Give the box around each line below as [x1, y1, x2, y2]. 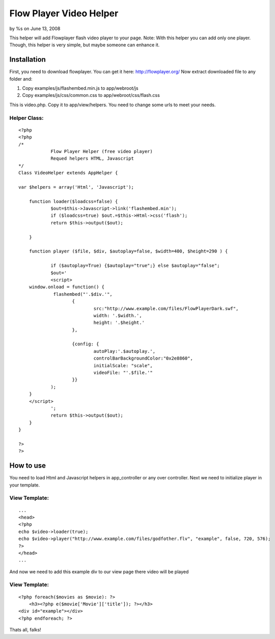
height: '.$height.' [93, 320, 145, 326]
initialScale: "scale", [93, 363, 153, 368]
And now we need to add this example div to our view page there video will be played [9, 569, 189, 575]
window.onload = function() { [29, 284, 104, 290]
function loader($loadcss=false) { [29, 198, 118, 204]
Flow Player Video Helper [9, 8, 119, 19]
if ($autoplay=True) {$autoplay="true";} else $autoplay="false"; [50, 263, 220, 269]
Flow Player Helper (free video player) [50, 148, 153, 154]
